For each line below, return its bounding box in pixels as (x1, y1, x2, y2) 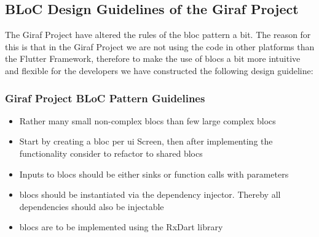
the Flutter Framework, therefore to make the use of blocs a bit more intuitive (5, 52, 301, 65)
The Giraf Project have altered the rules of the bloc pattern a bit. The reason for (5, 28, 311, 41)
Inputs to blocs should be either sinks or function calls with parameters (19, 167, 289, 180)
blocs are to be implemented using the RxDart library (19, 220, 223, 233)
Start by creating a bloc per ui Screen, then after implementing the (19, 135, 273, 148)
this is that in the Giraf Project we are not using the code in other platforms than (5, 40, 315, 53)
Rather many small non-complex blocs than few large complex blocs (19, 114, 276, 127)
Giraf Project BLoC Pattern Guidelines (5, 90, 205, 105)
